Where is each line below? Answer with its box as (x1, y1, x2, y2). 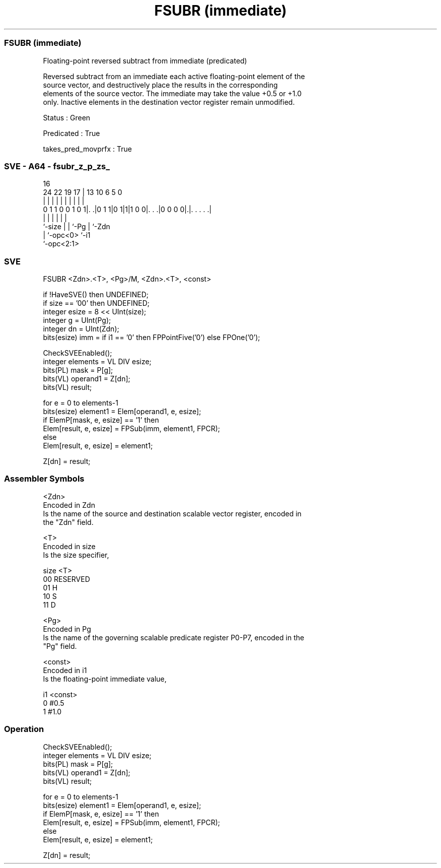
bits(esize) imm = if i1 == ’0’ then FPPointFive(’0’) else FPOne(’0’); (43, 333, 260, 342)
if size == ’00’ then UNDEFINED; (43, 299, 150, 307)
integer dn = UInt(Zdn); (43, 324, 119, 333)
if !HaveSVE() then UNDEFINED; (43, 290, 149, 299)
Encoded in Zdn (43, 500, 95, 509)
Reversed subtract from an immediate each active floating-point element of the (43, 72, 305, 81)
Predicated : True (43, 128, 100, 138)
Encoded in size (43, 542, 96, 551)
